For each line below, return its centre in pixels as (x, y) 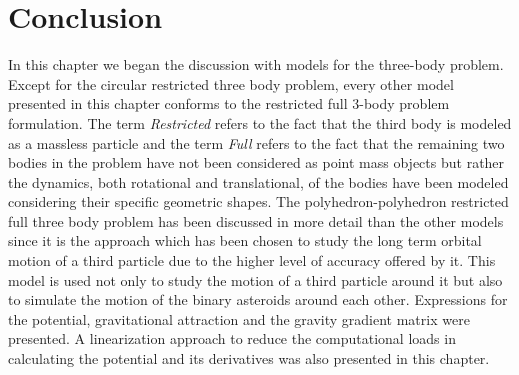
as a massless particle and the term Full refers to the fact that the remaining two (256, 142)
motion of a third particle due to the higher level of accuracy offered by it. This (252, 260)
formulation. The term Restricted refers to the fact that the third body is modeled (260, 122)
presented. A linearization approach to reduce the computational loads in (232, 338)
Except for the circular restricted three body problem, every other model (231, 83)
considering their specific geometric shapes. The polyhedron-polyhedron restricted (258, 201)
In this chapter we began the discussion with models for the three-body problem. (256, 64)
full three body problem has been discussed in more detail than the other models (256, 220)
